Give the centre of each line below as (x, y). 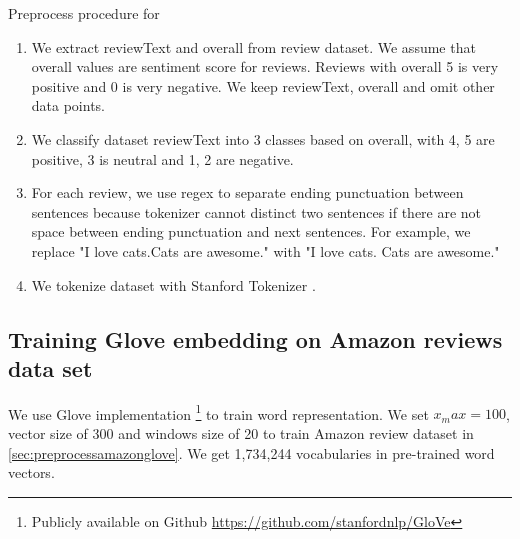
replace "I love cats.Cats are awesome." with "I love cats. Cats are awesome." (265, 250)
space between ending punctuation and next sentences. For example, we (251, 231)
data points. (68, 105)
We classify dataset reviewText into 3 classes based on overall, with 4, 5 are (263, 138)
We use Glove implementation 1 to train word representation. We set (218, 412)
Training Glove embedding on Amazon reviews (255, 338)
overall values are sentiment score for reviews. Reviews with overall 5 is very (265, 66)
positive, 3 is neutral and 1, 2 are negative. (162, 158)
